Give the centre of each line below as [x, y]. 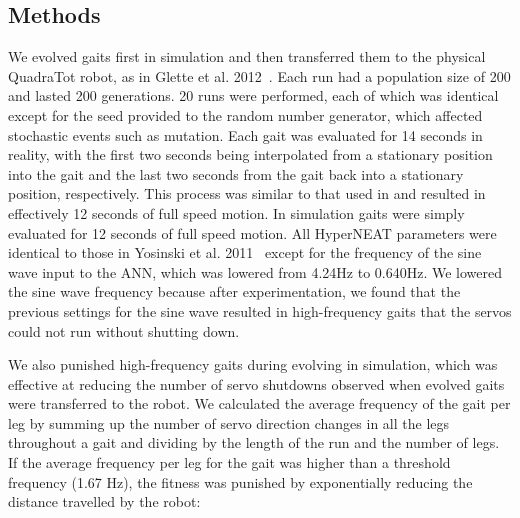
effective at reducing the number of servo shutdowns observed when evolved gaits [256, 383]
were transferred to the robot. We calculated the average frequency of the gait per [259, 403]
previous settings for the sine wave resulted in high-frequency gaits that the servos [260, 310]
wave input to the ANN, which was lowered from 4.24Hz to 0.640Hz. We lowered [255, 271]
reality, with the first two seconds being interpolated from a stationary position [250, 154]
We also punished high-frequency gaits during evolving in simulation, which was [253, 364]
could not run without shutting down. [124, 330]
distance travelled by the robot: [104, 501]
